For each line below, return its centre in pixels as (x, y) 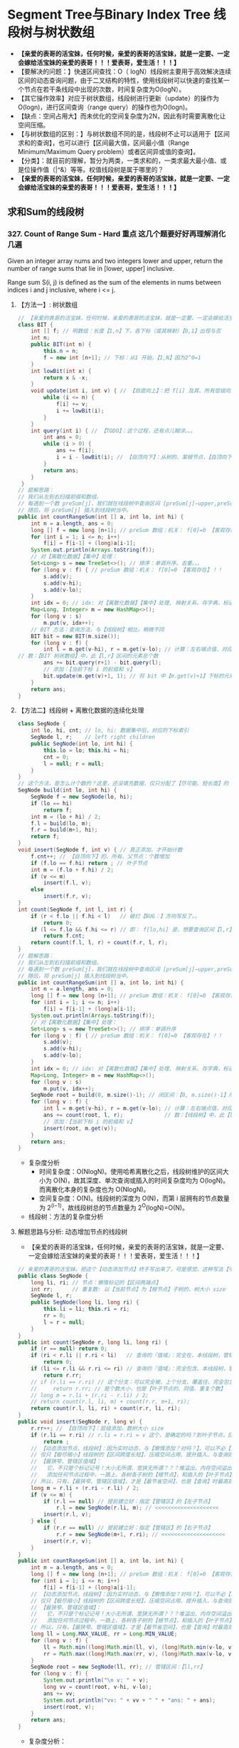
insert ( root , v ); (69, 1707)
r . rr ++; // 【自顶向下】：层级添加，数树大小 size (97, 1428)
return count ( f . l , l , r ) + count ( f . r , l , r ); (100, 943)
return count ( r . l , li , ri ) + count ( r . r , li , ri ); (106, 1409)
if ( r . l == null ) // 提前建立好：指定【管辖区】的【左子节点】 (128, 1501)
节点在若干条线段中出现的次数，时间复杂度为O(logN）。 (105, 89)
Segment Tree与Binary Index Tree (109, 15)
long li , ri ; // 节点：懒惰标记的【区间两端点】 (96, 1282)
